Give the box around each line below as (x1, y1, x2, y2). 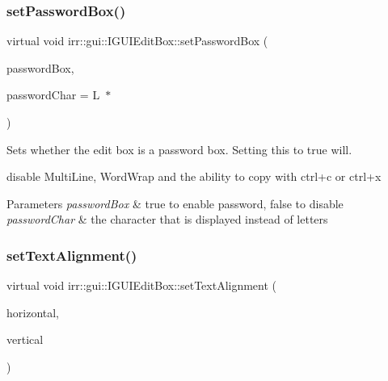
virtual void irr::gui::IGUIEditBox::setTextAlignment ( (6, 277, 277, 294)
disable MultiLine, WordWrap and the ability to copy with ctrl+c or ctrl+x (6, 168, 382, 185)
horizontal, (6, 304, 60, 320)
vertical (6, 331, 44, 348)
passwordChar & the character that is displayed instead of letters (6, 211, 328, 228)
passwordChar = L (6, 86, 100, 103)
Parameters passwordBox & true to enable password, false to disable (6, 195, 344, 211)
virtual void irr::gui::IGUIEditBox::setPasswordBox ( (6, 32, 268, 49)
